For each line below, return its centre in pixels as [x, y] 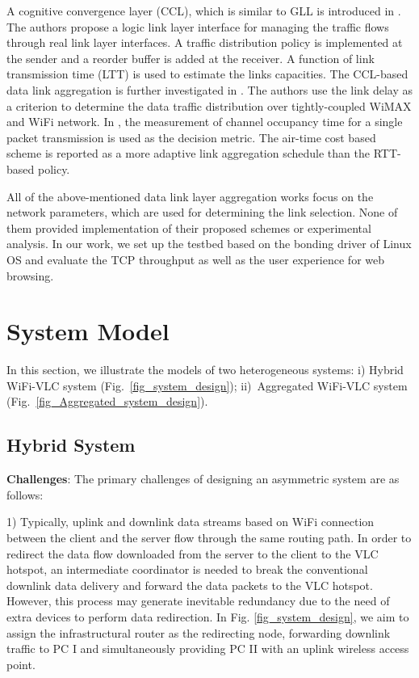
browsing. [30, 275]
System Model [88, 331]
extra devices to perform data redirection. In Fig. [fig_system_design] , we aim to [208, 616]
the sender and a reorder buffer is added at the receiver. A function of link [191, 58]
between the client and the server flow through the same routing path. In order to [209, 537]
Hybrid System [71, 445]
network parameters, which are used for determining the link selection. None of [202, 212]
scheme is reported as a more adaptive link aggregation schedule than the [188, 153]
